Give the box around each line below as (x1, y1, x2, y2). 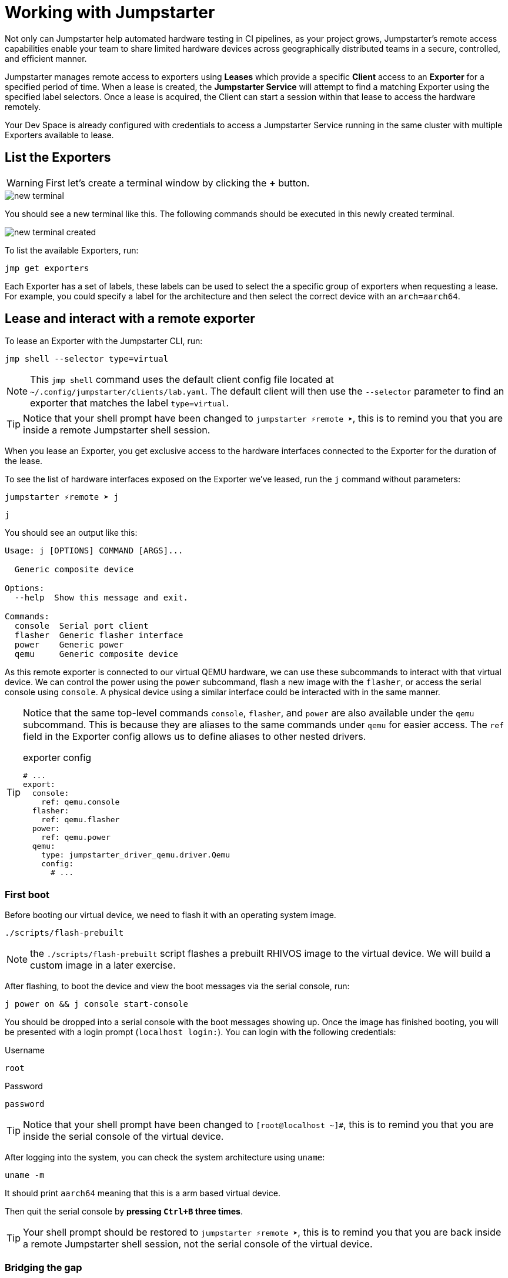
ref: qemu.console (41, 798, 120, 807)
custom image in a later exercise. (30, 959, 176, 972)
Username (5, 1045, 45, 1056)
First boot (5, 888, 50, 900)
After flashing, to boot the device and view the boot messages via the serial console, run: (5, 981, 350, 992)
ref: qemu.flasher (41, 815, 120, 825)
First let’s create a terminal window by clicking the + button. (45, 176, 310, 189)
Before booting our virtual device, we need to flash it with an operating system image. (5, 910, 336, 920)
